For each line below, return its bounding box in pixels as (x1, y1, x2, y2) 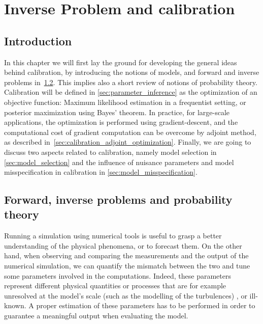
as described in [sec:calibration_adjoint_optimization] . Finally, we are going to (4, 137, 251, 147)
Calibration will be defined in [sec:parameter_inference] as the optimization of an (4, 87, 257, 97)
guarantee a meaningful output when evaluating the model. (4, 310, 188, 321)
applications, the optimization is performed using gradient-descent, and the (4, 117, 238, 127)
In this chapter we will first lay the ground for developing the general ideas (4, 57, 237, 67)
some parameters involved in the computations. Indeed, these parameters (4, 270, 231, 281)
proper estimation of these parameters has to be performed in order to (36, 300, 255, 311)
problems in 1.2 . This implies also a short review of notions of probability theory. (4, 76, 257, 87)
